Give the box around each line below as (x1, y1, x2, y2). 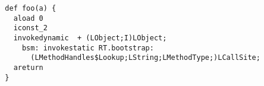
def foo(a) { (5, 4, 56, 12)
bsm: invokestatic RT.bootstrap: (21, 43, 154, 52)
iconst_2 (13, 24, 48, 33)
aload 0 (13, 14, 43, 23)
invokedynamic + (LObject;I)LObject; (13, 33, 167, 42)
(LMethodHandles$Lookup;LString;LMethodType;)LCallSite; (30, 53, 260, 62)
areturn (13, 63, 43, 72)
